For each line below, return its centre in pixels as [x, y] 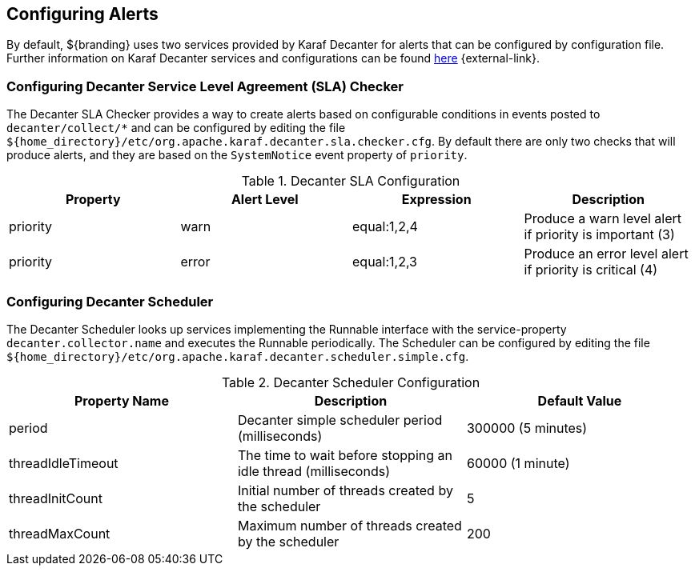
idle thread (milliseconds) [313, 471]
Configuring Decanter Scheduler [110, 301]
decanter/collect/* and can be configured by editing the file [176, 128]
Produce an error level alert [606, 254]
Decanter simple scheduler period [340, 420]
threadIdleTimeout [64, 463]
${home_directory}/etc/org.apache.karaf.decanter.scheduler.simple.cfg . [238, 356]
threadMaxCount [60, 533]
